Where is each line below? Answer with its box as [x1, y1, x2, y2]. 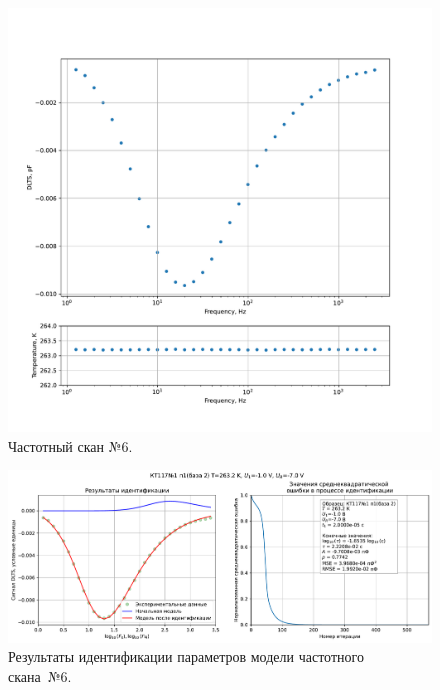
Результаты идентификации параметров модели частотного [8, 646, 364, 667]
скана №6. [8, 665, 72, 686]
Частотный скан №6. [8, 435, 133, 456]
